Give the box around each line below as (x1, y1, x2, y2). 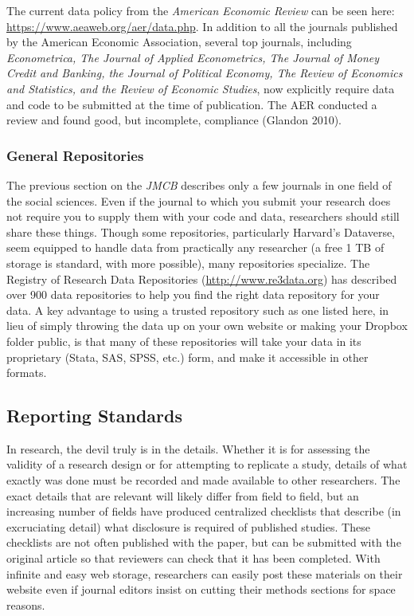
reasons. (6, 596, 45, 613)
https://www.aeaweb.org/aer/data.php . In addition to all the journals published (6, 18, 398, 34)
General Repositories (6, 145, 144, 165)
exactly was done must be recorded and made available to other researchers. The (6, 472, 400, 488)
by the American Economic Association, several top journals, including (6, 33, 352, 50)
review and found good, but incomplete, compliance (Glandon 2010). (6, 112, 342, 128)
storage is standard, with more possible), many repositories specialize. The (6, 254, 370, 271)
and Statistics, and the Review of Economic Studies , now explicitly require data (6, 80, 395, 96)
